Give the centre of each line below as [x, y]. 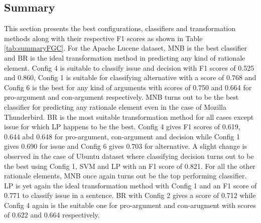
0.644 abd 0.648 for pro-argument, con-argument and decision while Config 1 [122, 136]
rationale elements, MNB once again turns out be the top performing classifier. [125, 176]
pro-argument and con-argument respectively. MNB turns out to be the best [121, 97]
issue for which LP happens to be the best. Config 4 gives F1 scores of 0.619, [122, 127]
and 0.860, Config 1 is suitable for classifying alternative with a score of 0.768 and [130, 77]
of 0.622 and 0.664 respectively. [52, 215]
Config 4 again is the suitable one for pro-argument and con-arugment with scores [130, 205]
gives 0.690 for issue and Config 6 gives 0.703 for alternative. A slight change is [125, 146]
